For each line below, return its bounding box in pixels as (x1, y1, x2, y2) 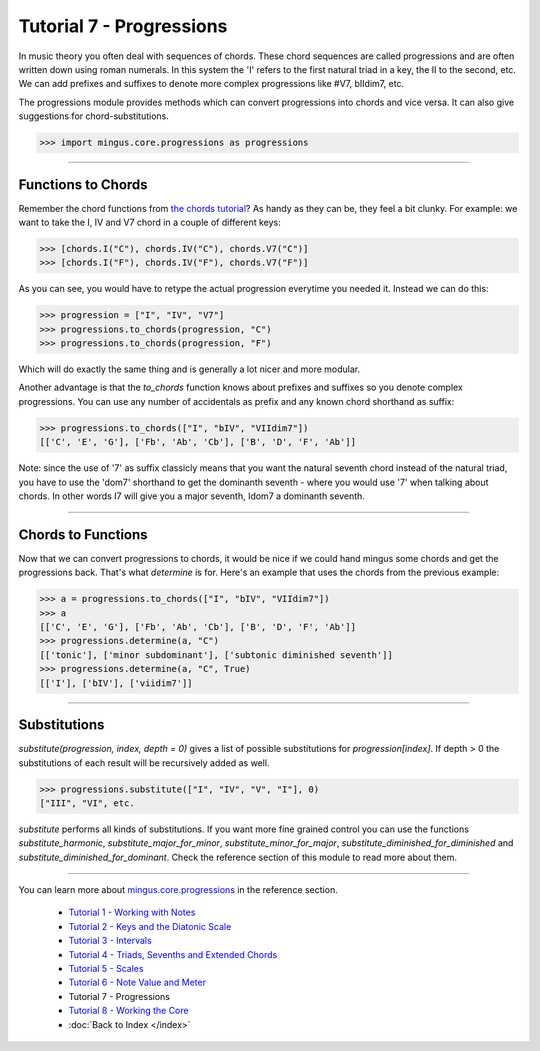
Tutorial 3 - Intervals (68, 935, 152, 947)
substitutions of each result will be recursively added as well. (18, 756, 270, 769)
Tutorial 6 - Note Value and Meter (68, 976, 207, 989)
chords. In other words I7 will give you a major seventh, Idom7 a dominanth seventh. (18, 490, 365, 502)
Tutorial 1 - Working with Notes (68, 906, 196, 919)
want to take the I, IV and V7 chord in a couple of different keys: (18, 216, 282, 228)
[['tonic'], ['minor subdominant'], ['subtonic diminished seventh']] (39, 649, 394, 660)
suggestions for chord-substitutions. (18, 110, 169, 122)
